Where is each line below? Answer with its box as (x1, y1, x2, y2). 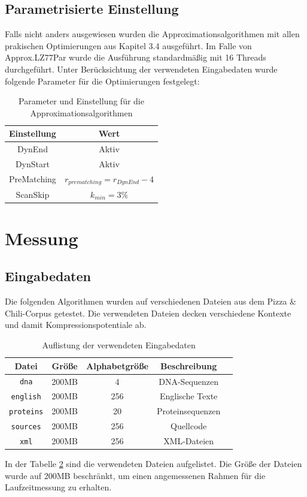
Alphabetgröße (86, 359, 148, 372)
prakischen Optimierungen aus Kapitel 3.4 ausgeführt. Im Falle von (5, 39, 252, 52)
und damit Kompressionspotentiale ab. (5, 318, 147, 331)
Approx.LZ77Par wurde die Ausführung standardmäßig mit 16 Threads (5, 51, 266, 64)
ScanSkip (16, 188, 50, 200)
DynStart (15, 158, 50, 170)
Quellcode (170, 420, 207, 432)
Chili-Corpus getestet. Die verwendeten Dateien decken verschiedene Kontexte (5, 306, 291, 319)
